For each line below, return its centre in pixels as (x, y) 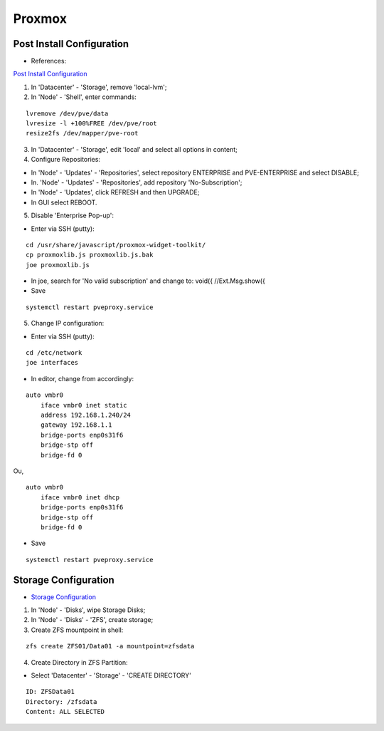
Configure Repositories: (66, 160)
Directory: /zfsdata (62, 701)
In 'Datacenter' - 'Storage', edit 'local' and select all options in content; (134, 149)
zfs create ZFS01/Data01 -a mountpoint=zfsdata (110, 646)
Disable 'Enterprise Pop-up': (72, 216)
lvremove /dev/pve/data (67, 113)
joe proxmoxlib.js (58, 265)
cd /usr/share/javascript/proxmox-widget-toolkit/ (116, 245)
